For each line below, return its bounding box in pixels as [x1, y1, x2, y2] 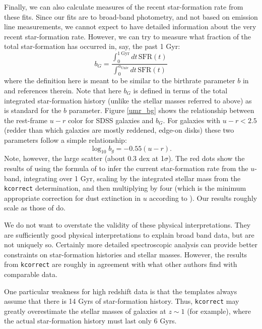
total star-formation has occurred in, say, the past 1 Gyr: [4, 41, 180, 51]
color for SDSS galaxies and [68, 115, 154, 125]
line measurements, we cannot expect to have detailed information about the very [4, 21, 256, 32]
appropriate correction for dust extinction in [4, 192, 141, 203]
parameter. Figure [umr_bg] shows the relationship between [69, 105, 254, 116]
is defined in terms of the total [133, 85, 228, 96]
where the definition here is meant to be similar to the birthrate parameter [4, 75, 235, 86]
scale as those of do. [4, 202, 65, 213]
